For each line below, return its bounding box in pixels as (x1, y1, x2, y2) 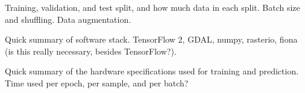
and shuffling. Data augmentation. (5, 13, 131, 25)
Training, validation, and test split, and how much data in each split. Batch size (5, 1, 300, 13)
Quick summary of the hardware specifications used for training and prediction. (5, 65, 299, 77)
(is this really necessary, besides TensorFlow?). (5, 44, 177, 57)
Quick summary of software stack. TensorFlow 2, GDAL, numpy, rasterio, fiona (5, 33, 298, 46)
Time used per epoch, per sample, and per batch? (5, 76, 189, 89)
